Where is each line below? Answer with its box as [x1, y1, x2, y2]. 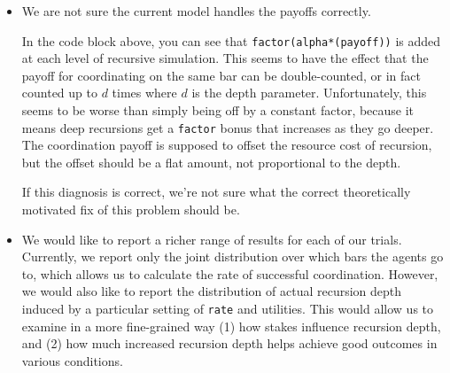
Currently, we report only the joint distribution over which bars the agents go [21, 247, 444, 266]
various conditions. [21, 351, 123, 369]
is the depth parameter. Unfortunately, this [191, 83, 427, 102]
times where [112, 83, 177, 102]
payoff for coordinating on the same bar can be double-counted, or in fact [21, 66, 421, 84]
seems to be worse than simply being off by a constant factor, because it [21, 101, 415, 120]
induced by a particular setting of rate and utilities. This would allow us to [21, 299, 434, 318]
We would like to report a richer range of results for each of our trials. [21, 229, 402, 248]
